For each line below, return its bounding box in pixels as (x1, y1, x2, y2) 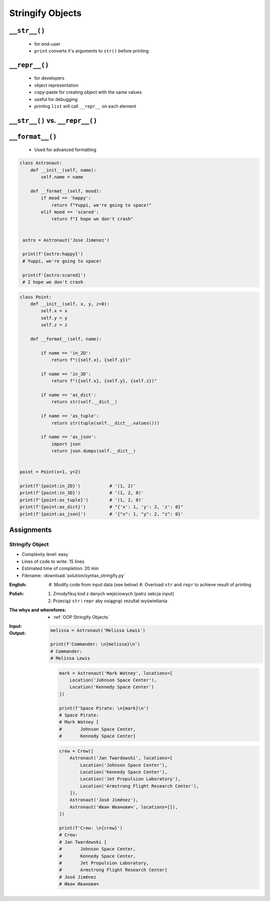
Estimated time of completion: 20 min (21, 565, 99, 571)
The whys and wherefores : (9, 607, 66, 613)
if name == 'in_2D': (40, 350, 91, 356)
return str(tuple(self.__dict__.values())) (51, 420, 160, 426)
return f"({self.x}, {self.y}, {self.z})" (51, 378, 157, 384)
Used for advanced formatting (34, 147, 97, 153)
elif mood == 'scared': (40, 209, 99, 215)
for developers (34, 75, 64, 81)
